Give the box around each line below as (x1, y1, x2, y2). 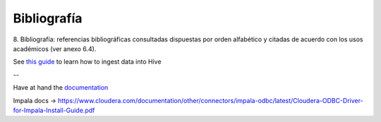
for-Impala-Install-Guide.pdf (13, 106, 95, 114)
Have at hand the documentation (13, 83, 109, 92)
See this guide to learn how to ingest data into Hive (13, 57, 162, 66)
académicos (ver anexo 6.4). (13, 44, 97, 53)
